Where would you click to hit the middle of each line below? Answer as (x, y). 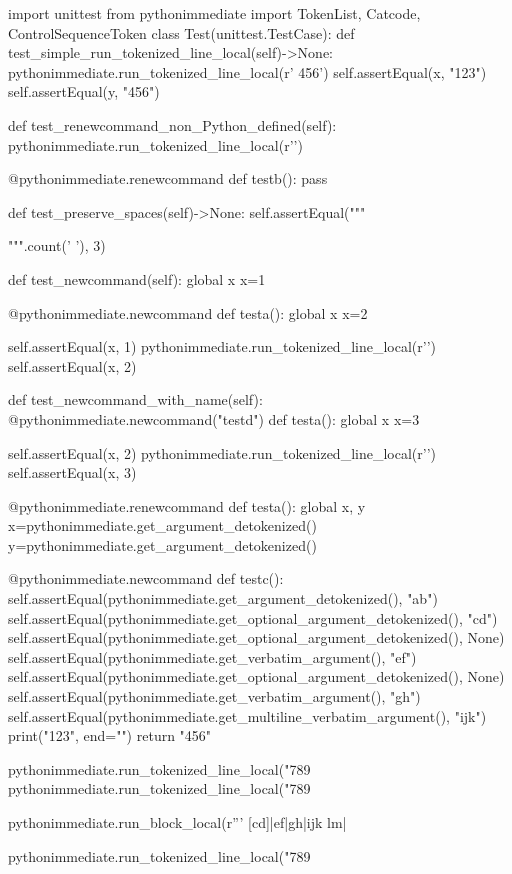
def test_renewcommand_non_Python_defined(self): (172, 124)
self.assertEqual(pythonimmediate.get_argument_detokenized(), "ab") (223, 598)
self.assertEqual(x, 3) (72, 472)
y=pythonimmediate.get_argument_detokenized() (162, 544)
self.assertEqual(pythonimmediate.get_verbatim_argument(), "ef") (212, 656)
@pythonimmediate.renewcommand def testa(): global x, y (187, 505)
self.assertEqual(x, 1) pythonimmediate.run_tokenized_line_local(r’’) (222, 346)
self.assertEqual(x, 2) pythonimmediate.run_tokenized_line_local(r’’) (222, 452)
